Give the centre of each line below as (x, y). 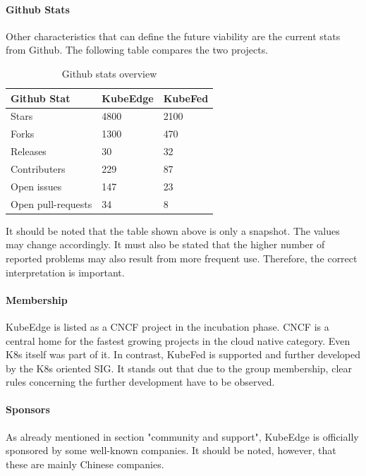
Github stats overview (109, 73)
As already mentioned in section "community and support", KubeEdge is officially (182, 436)
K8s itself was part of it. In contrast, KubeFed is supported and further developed (183, 354)
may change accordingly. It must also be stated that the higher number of (165, 244)
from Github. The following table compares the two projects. (137, 50)
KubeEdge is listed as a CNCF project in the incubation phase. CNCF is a (167, 326)
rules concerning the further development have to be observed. (140, 382)
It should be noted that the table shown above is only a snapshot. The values (173, 230)
